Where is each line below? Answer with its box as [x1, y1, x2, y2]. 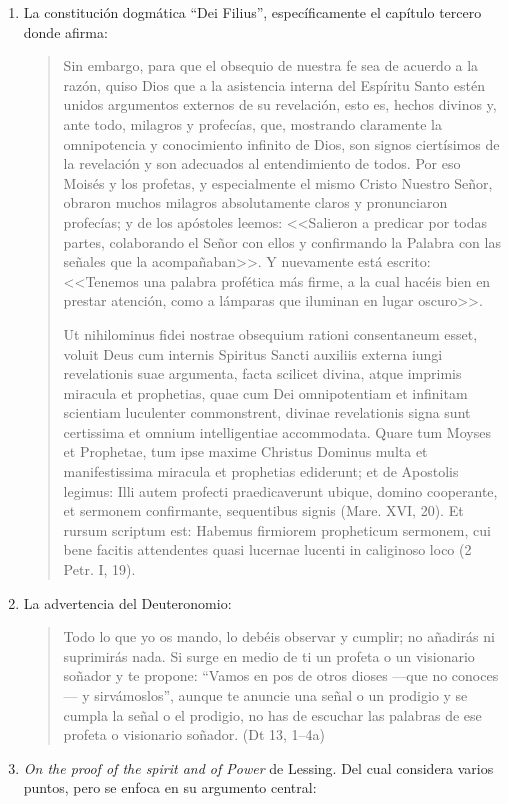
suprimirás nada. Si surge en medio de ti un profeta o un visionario [63, 645, 475, 666]
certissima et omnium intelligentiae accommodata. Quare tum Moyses [63, 421, 491, 442]
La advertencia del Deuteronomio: [23, 592, 232, 613]
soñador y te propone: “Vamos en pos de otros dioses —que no [63, 665, 448, 686]
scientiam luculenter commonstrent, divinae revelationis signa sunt [63, 402, 471, 423]
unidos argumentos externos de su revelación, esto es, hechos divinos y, [63, 94, 497, 115]
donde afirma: [23, 21, 108, 42]
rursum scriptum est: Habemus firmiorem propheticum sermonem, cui [63, 519, 491, 540]
